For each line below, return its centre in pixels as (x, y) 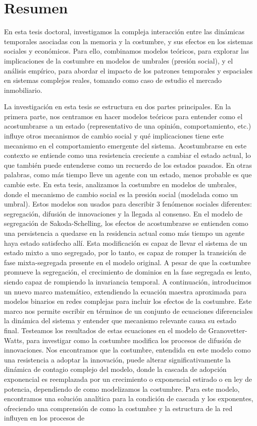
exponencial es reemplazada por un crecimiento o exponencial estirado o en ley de (128, 379)
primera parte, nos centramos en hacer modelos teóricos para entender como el (123, 116)
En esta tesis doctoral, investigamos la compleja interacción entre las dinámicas (124, 32)
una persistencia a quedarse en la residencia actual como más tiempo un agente (124, 233)
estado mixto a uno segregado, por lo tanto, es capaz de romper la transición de (125, 252)
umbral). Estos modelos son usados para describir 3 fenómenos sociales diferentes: (128, 204)
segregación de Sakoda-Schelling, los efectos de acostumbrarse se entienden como (126, 223)
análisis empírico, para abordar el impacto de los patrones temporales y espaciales (128, 70)
